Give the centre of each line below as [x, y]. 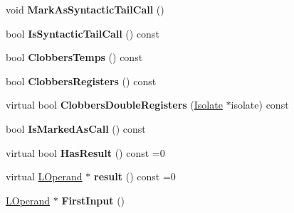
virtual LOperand [44, 176]
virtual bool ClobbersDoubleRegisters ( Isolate [114, 105]
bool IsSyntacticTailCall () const [83, 33]
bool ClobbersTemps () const [74, 57]
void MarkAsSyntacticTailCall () [85, 9]
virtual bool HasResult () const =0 [85, 152]
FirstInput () [93, 200]
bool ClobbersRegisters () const [81, 81]
